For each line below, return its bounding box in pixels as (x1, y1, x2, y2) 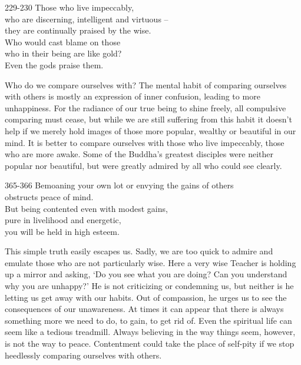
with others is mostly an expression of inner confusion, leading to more (5, 90, 260, 102)
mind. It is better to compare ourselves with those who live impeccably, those (5, 136, 285, 148)
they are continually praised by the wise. (5, 24, 151, 36)
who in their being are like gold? (5, 47, 122, 59)
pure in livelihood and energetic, (5, 214, 121, 226)
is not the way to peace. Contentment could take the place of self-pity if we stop (5, 337, 295, 350)
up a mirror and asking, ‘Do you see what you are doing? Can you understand (5, 268, 287, 280)
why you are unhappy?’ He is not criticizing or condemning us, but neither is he (5, 280, 294, 292)
